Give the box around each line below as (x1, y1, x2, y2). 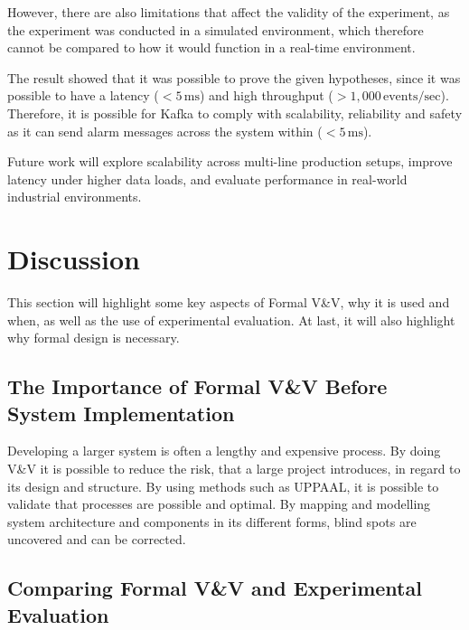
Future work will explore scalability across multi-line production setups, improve (7, 152, 453, 171)
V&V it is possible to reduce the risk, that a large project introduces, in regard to (7, 459, 461, 478)
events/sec (383, 90, 441, 104)
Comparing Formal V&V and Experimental (7, 574, 422, 602)
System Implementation (7, 399, 235, 427)
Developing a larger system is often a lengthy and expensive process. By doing (7, 441, 441, 460)
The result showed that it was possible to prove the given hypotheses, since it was (7, 68, 461, 87)
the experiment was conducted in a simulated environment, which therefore (7, 20, 424, 39)
